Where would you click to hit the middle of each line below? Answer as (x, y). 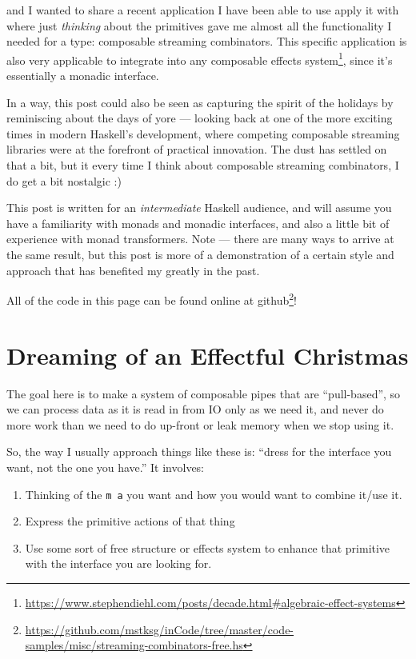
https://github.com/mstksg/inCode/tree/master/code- (160, 629)
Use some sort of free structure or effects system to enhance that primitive (208, 547)
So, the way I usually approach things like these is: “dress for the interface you (199, 451)
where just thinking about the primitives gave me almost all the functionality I (199, 25)
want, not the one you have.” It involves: (106, 467)
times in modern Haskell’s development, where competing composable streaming (203, 133)
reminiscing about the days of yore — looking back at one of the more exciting (200, 118)
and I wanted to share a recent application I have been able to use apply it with (203, 10)
